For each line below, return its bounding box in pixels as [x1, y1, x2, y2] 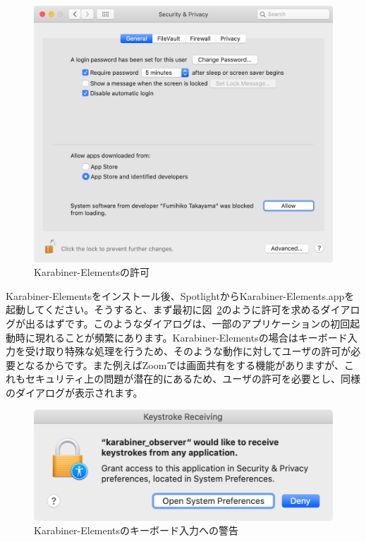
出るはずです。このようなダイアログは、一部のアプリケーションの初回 [25, 315, 350, 330]
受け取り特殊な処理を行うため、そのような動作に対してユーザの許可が [25, 344, 351, 359]
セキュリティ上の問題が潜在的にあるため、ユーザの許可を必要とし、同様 [25, 371, 360, 386]
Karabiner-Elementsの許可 [34, 265, 150, 279]
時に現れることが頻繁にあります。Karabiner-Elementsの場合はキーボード [15, 330, 348, 344]
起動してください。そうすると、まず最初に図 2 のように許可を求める [6, 302, 321, 317]
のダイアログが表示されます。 [6, 385, 143, 399]
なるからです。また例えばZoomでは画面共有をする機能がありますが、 [25, 357, 345, 372]
